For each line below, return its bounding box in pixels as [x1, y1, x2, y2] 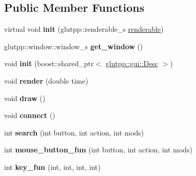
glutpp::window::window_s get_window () [4, 41, 143, 51]
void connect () [4, 110, 55, 121]
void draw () [4, 92, 46, 103]
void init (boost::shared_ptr [4, 58, 94, 69]
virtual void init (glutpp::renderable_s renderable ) [4, 24, 164, 34]
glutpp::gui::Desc [105, 58, 158, 69]
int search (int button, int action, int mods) [4, 127, 144, 138]
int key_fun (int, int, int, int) [4, 161, 101, 172]
